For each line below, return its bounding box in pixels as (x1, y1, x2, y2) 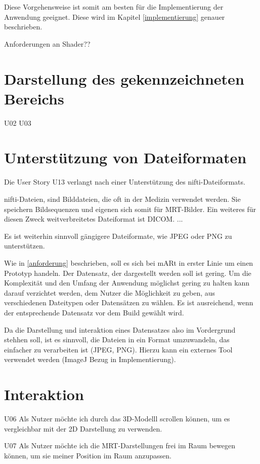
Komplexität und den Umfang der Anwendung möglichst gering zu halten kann (4, 277, 250, 288)
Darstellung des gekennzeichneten (4, 68, 244, 89)
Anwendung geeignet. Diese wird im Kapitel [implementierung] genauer (4, 11, 225, 22)
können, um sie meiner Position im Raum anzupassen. (4, 450, 171, 460)
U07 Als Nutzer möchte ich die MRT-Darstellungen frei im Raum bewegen (4, 440, 235, 451)
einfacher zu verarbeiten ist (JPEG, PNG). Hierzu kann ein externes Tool (4, 344, 233, 354)
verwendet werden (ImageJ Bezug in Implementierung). (4, 354, 176, 365)
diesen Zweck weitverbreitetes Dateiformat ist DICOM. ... (4, 213, 183, 224)
